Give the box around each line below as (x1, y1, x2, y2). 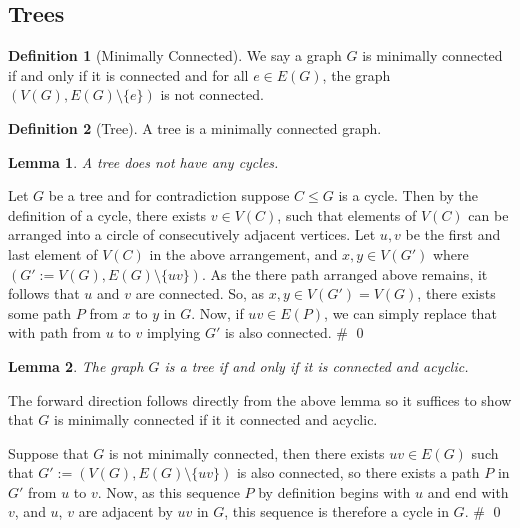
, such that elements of (277, 204, 417, 225)
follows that (8, 283, 80, 304)
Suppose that (8, 442, 89, 463)
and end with (427, 481, 509, 502)
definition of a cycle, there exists (8, 204, 207, 225)
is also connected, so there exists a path (236, 462, 480, 483)
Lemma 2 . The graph (8, 355, 144, 376)
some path (8, 302, 72, 323)
